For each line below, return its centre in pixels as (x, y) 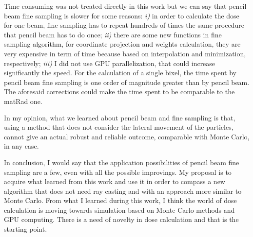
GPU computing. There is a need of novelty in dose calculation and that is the (121, 219)
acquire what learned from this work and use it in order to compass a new (115, 181)
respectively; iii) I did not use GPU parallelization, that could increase (110, 63)
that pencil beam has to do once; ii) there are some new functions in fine (113, 34)
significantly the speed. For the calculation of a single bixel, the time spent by (120, 73)
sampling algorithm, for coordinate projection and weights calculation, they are (122, 44)
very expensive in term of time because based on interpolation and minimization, (125, 53)
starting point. (26, 229)
